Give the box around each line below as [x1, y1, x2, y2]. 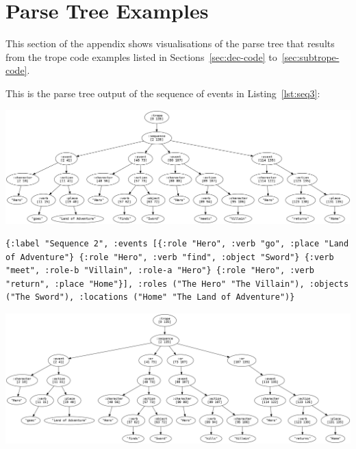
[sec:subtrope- [281, 49, 340, 64]
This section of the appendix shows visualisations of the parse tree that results [5, 36, 335, 51]
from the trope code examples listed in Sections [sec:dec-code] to [5, 49, 277, 64]
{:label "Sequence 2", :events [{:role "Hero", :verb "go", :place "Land [5, 238, 349, 248]
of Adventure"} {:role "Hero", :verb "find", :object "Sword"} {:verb [5, 252, 334, 262]
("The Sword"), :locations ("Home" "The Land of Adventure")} [5, 292, 295, 303]
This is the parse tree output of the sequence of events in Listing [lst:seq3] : [5, 86, 320, 100]
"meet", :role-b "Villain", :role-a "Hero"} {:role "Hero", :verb [5, 266, 315, 276]
